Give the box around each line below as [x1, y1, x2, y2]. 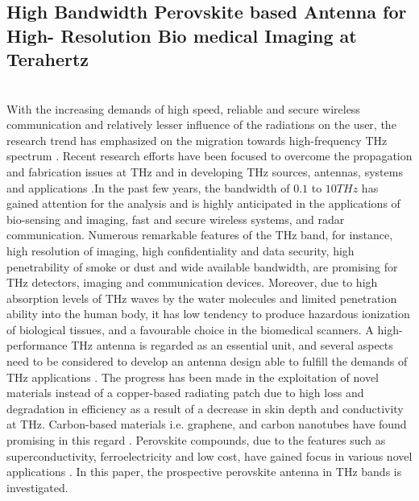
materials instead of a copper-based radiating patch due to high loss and [6, 384, 364, 401]
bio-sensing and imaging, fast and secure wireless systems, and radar [6, 210, 345, 227]
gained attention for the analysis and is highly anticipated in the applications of [6, 195, 400, 212]
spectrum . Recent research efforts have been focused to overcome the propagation [6, 147, 413, 164]
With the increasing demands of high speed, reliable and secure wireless [6, 100, 360, 117]
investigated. [6, 478, 68, 495]
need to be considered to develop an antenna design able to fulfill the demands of [6, 353, 408, 370]
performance [6, 337, 68, 354]
